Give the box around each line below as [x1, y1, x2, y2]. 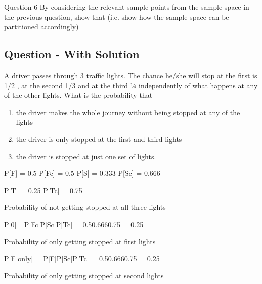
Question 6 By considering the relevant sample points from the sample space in [4, 2, 249, 12]
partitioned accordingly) [4, 21, 79, 32]
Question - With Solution [4, 46, 140, 62]
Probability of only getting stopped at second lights [4, 270, 164, 280]
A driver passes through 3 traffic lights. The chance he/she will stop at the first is [4, 69, 257, 80]
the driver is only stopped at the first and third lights [16, 133, 182, 144]
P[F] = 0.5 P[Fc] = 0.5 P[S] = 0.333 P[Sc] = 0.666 [4, 168, 160, 179]
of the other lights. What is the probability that [4, 90, 153, 100]
